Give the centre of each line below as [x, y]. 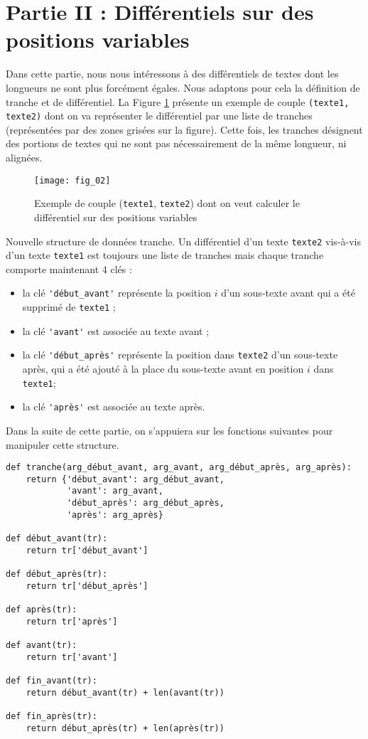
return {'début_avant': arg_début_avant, [125, 479]
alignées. [24, 157]
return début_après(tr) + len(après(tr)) [125, 728]
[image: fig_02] [72, 180]
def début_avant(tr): [57, 539]
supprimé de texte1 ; [69, 307]
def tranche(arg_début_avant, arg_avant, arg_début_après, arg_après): [179, 468]
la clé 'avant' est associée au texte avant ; [116, 330]
